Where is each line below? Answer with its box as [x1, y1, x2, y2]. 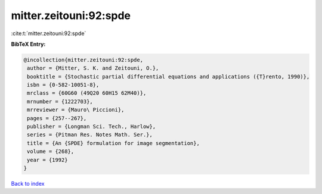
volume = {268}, [27, 148, 75, 155]
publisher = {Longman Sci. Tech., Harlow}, [27, 123, 156, 130]
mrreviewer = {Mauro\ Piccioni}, [27, 107, 125, 113]
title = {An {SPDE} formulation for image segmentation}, [27, 140, 200, 146]
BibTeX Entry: [11, 40, 46, 48]
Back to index [11, 180, 45, 187]
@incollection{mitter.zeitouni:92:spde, [23, 57, 143, 63]
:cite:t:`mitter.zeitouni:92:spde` [11, 30, 86, 37]
